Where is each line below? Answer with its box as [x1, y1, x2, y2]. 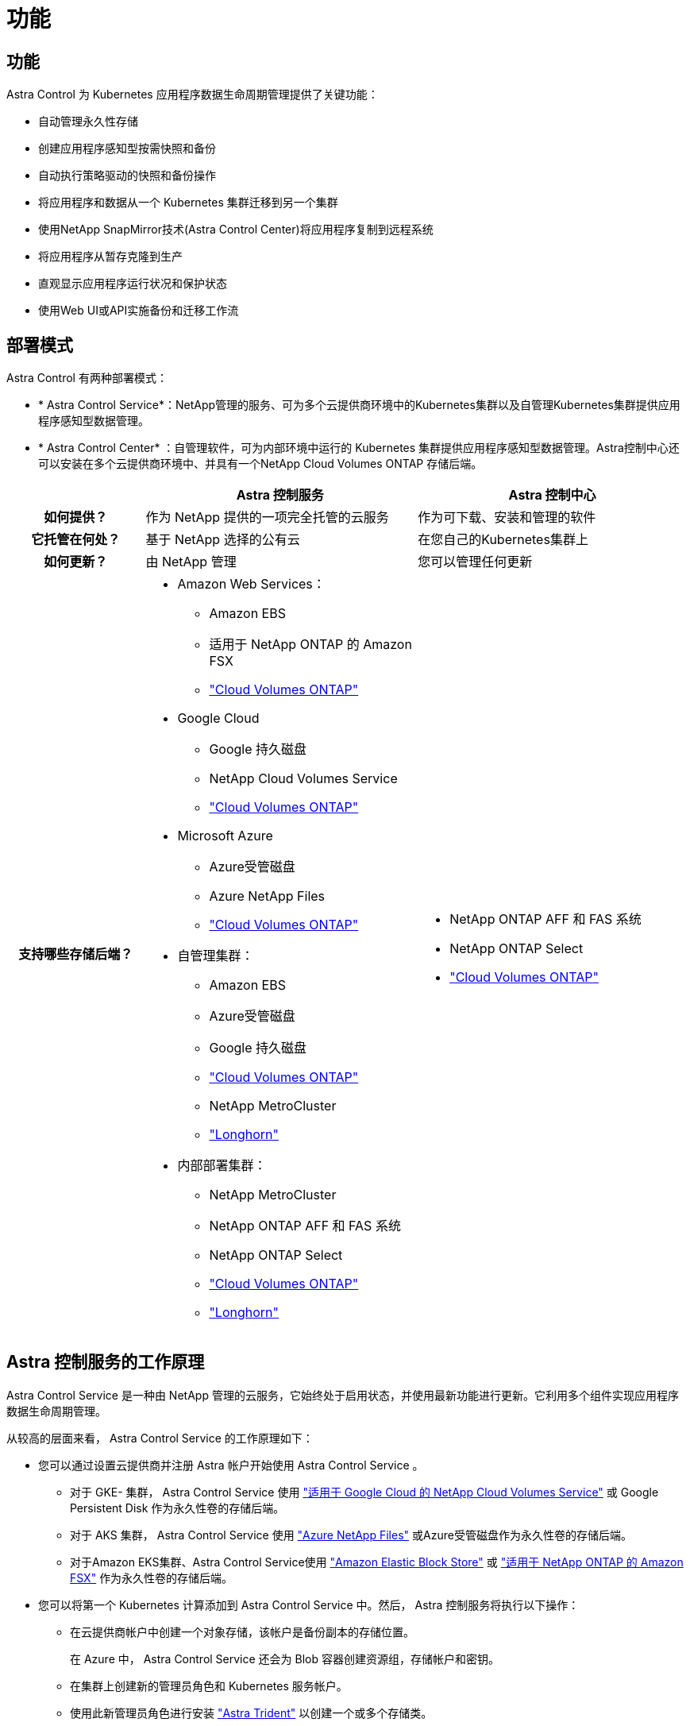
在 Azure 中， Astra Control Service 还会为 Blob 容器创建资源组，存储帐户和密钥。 [70, 1651, 499, 1666]
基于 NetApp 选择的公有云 [145, 531, 300, 548]
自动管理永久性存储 [38, 114, 138, 129]
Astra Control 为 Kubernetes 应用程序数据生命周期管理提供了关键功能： [6, 87, 379, 102]
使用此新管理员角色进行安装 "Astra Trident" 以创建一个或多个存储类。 [70, 1705, 433, 1720]
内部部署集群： [177, 1157, 267, 1174]
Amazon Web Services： [177, 576, 326, 593]
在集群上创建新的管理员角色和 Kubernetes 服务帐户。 [70, 1678, 348, 1693]
